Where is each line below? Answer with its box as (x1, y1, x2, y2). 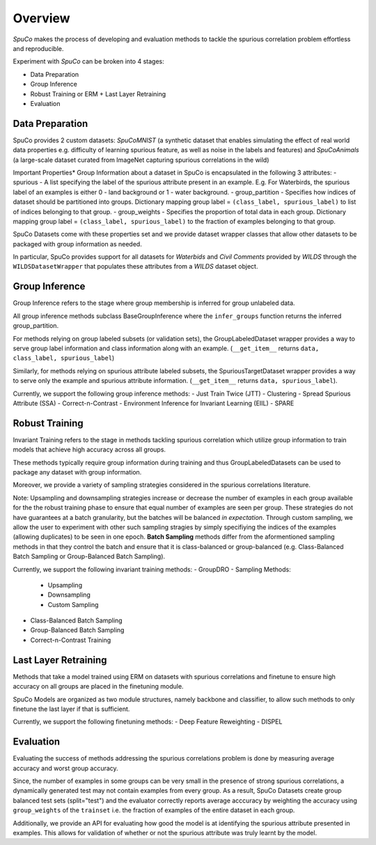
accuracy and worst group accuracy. (13, 764, 118, 772)
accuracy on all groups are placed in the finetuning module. (13, 682, 184, 691)
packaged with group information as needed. (13, 239, 142, 248)
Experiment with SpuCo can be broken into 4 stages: (13, 57, 164, 66)
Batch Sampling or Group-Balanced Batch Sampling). (13, 552, 166, 561)
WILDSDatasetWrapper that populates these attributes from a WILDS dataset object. (13, 262, 258, 271)
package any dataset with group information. (13, 468, 142, 476)
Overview (13, 10, 70, 26)
